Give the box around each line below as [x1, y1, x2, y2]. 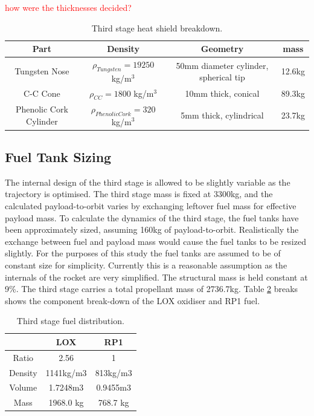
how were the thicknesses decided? [5, 1, 132, 13]
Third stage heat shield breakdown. [91, 21, 223, 34]
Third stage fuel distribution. [16, 314, 124, 327]
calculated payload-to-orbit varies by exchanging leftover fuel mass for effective [5, 200, 296, 212]
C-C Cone [24, 87, 60, 100]
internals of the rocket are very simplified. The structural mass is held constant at [5, 270, 308, 283]
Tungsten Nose [14, 65, 69, 77]
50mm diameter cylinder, [176, 59, 269, 71]
